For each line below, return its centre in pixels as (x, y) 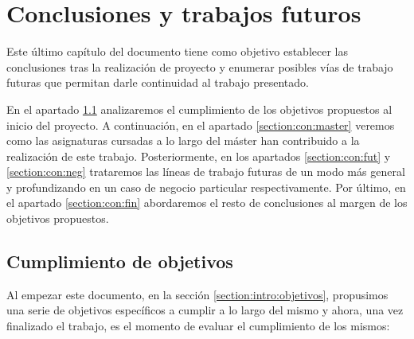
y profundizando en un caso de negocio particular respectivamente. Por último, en (206, 187)
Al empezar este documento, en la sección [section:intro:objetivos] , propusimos (197, 294)
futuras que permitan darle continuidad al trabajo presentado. (158, 82)
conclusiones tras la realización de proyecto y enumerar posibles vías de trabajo (200, 66)
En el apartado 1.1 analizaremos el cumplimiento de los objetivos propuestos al (199, 109)
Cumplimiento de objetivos (120, 261)
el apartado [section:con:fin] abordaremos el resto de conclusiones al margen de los (207, 203)
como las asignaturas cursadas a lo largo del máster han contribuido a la (183, 140)
